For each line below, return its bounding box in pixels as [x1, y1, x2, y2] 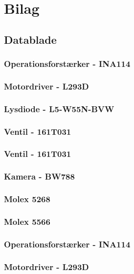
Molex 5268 [4, 193, 50, 205]
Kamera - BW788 [4, 170, 75, 183]
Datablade [4, 31, 57, 47]
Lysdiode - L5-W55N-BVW [4, 102, 114, 115]
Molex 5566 [4, 215, 50, 227]
